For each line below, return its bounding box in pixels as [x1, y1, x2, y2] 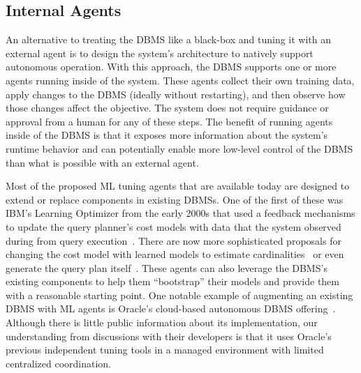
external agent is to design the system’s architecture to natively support [6, 45, 314, 60]
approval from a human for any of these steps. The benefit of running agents [6, 114, 333, 128]
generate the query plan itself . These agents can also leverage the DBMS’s [6, 260, 327, 275]
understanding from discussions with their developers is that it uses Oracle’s [6, 328, 332, 343]
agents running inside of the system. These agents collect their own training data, [6, 73, 355, 87]
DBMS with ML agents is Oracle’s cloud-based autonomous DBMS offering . [6, 301, 336, 316]
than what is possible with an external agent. [6, 155, 199, 169]
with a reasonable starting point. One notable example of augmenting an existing [6, 287, 353, 302]
